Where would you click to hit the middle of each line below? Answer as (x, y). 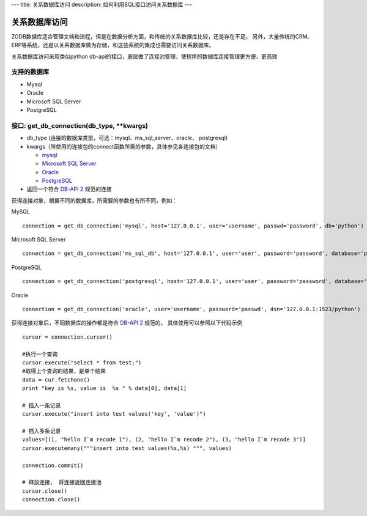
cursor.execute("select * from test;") (82, 363)
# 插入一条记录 (42, 405)
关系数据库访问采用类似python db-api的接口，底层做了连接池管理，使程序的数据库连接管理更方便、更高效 (144, 56)
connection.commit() (53, 465)
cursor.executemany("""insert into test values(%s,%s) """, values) (127, 448)
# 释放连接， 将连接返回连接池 (62, 482)
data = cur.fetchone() (56, 380)
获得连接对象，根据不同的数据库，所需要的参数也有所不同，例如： (94, 200)
